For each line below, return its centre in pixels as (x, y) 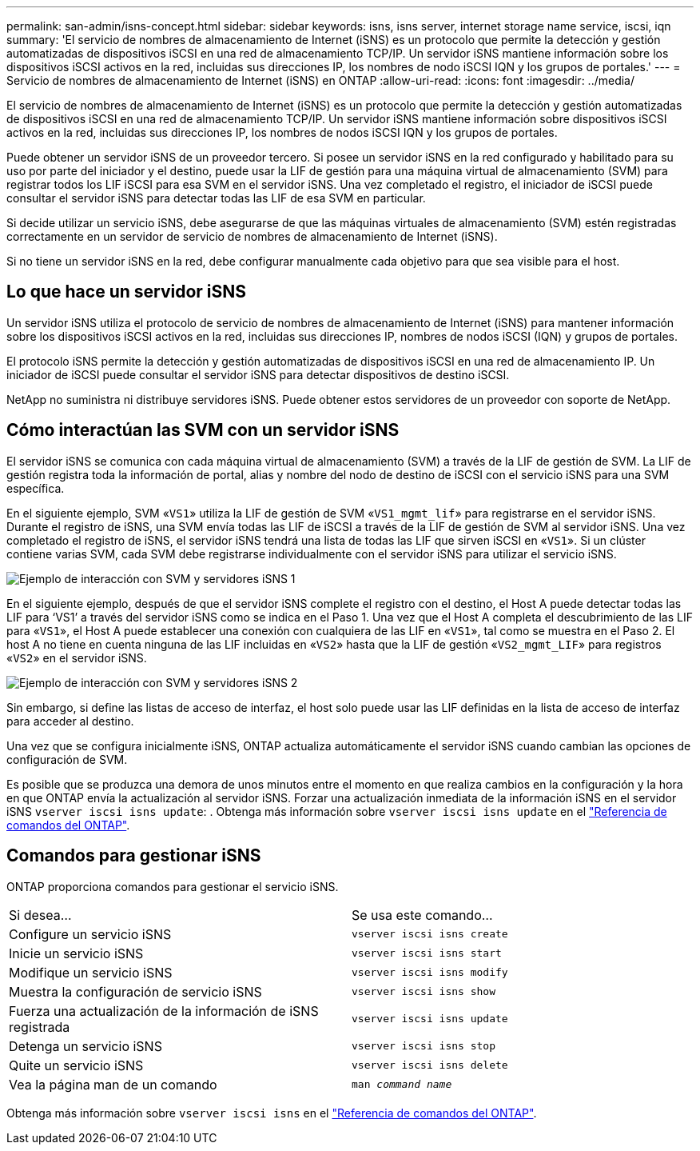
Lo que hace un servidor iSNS (127, 292)
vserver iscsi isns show (424, 992)
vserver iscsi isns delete (430, 1065)
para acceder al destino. (70, 721)
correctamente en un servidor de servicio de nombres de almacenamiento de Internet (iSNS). (252, 236)
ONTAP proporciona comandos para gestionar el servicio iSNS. (173, 886)
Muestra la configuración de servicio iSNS (135, 991)
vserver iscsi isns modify (430, 973)
